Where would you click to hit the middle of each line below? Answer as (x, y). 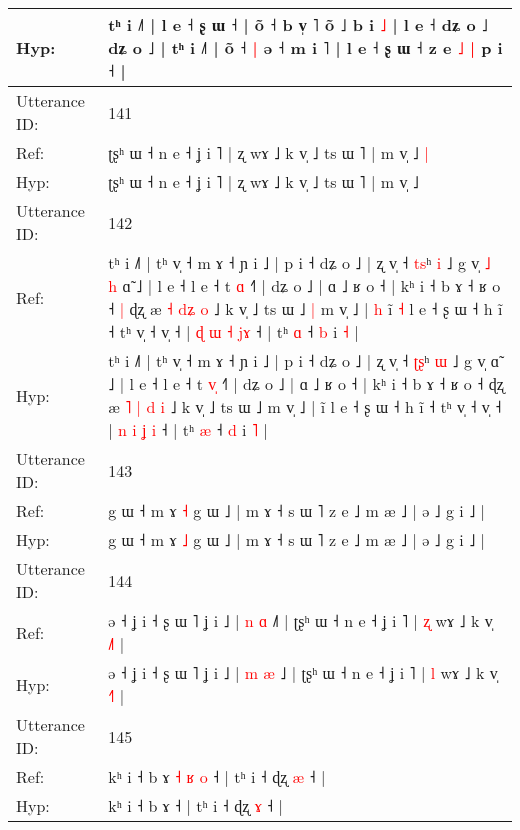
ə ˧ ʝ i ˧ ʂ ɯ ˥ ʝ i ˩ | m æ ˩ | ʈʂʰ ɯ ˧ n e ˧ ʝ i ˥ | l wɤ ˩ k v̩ (303, 672)
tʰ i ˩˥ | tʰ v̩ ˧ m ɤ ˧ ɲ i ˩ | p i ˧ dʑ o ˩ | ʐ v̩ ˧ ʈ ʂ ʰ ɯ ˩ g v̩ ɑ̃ (304, 360)
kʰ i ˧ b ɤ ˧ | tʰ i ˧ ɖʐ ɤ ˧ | (195, 805)
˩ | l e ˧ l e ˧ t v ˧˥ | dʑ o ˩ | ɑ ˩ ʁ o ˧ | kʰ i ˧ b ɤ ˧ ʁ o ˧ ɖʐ (306, 383)
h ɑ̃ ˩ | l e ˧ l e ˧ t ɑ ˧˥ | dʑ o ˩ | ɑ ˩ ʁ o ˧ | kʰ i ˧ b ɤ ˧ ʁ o (304, 285)
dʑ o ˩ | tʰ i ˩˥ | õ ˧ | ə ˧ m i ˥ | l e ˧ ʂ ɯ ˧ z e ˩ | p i (305, 47)
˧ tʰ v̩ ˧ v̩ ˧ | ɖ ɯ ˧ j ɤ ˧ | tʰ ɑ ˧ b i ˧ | (233, 331)
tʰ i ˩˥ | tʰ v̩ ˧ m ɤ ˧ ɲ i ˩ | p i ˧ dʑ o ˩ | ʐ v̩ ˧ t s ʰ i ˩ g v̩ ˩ (299, 262)
